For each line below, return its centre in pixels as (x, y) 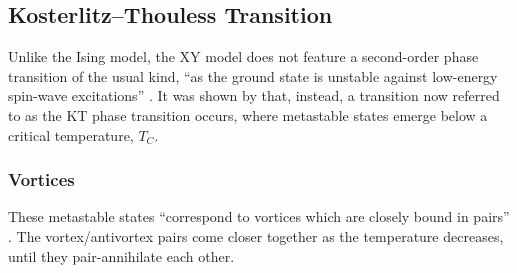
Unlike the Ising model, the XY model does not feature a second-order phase (243, 56)
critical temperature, (71, 134)
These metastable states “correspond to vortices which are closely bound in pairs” (259, 216)
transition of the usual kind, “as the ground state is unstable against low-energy (253, 75)
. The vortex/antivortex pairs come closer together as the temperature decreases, (256, 235)
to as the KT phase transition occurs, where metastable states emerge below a (248, 114)
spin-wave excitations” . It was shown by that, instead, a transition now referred (254, 95)
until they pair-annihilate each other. (121, 255)
